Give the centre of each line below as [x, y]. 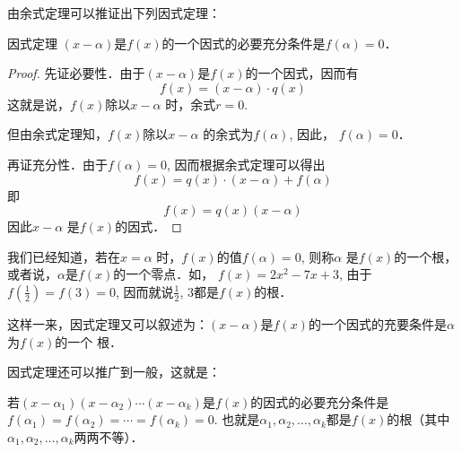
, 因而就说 [144, 291]
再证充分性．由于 [57, 164]
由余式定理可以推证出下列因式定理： [114, 13]
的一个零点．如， [164, 274]
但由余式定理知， [57, 134]
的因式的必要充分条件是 [320, 401]
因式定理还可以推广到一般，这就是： [114, 372]
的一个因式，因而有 [302, 73]
